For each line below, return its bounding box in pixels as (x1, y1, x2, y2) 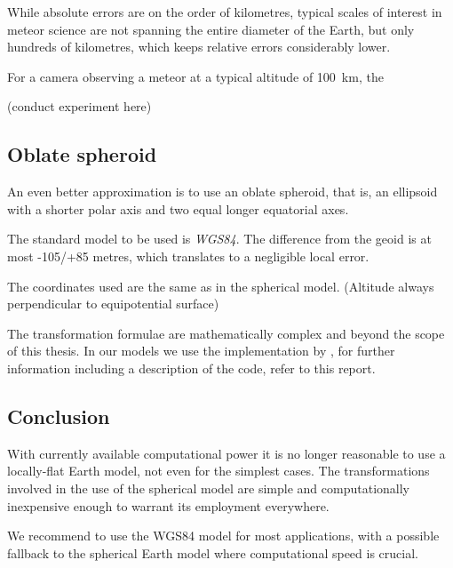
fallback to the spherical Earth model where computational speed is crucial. (7, 543, 418, 562)
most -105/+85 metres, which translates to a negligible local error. (7, 246, 370, 265)
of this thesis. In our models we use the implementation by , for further (7, 341, 395, 360)
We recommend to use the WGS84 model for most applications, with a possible (7, 526, 440, 545)
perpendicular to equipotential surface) (7, 294, 219, 313)
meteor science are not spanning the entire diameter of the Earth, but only (7, 20, 415, 38)
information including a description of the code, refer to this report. (7, 358, 376, 377)
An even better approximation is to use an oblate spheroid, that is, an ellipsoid (7, 182, 438, 201)
